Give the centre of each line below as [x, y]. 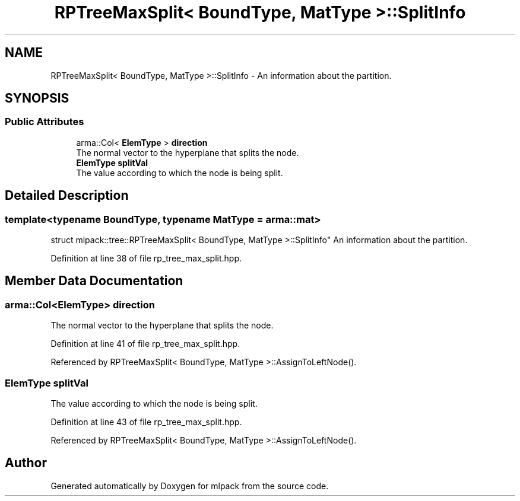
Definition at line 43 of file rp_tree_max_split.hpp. [146, 422]
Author [26, 463]
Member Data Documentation [94, 281]
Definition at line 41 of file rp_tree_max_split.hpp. [145, 344]
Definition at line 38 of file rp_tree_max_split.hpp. [146, 259]
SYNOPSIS [37, 98]
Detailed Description [67, 196]
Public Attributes [45, 122]
